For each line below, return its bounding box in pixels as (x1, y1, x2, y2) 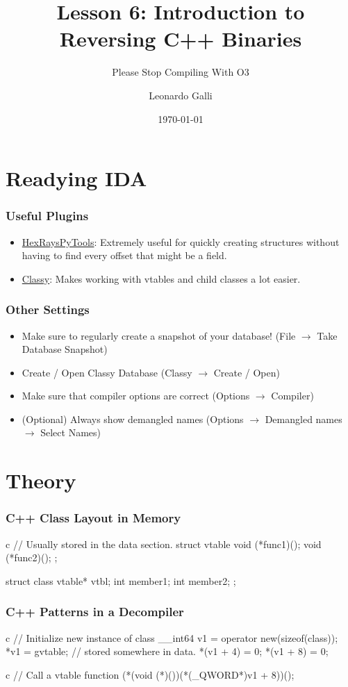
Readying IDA (6, 164, 147, 192)
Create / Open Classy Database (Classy (22, 365, 192, 379)
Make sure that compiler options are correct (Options (22, 388, 250, 403)
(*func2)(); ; (6, 550, 58, 565)
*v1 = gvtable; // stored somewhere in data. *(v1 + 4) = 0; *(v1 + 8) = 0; (6, 644, 329, 659)
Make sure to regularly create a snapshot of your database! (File (22, 328, 296, 342)
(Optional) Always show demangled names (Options (22, 411, 244, 426)
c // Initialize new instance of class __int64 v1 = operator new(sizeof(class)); (6, 630, 338, 645)
